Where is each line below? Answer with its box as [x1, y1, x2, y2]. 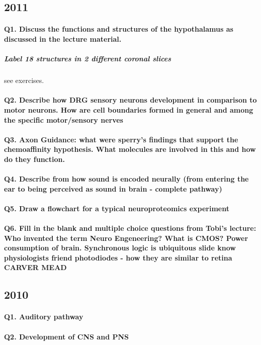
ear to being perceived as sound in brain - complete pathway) [4, 183, 222, 194]
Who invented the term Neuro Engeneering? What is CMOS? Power [4, 232, 248, 243]
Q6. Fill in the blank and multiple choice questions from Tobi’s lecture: [4, 223, 256, 233]
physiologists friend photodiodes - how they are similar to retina [4, 252, 232, 263]
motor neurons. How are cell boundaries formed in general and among [4, 104, 253, 115]
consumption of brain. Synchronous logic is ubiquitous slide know [4, 242, 236, 253]
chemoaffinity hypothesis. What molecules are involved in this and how [4, 144, 256, 154]
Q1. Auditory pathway [4, 311, 83, 322]
